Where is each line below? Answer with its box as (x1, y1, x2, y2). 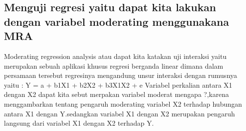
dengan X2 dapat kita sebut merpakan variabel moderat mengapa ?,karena (4, 89, 229, 99)
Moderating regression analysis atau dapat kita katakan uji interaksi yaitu (4, 51, 227, 61)
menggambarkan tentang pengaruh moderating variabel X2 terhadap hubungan (4, 98, 242, 109)
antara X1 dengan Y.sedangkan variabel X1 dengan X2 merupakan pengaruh (4, 108, 235, 118)
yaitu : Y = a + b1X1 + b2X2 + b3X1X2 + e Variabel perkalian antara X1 (4, 79, 232, 90)
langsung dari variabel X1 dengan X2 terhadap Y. (4, 118, 154, 128)
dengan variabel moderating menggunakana (4, 14, 229, 29)
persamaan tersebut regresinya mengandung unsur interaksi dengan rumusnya (4, 70, 237, 80)
